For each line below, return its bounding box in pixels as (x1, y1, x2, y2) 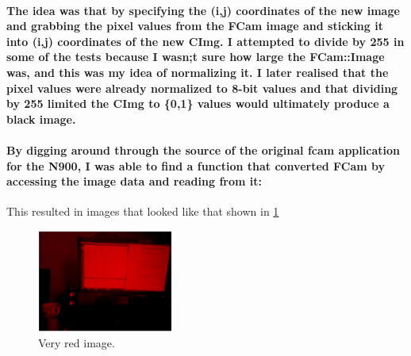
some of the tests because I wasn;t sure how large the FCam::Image (6, 48, 385, 65)
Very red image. (38, 334, 115, 350)
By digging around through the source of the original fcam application (6, 141, 400, 158)
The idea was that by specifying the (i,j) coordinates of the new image (6, 2, 400, 18)
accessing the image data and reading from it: (6, 173, 262, 189)
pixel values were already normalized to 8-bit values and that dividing (6, 79, 398, 96)
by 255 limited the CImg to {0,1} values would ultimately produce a (6, 95, 390, 112)
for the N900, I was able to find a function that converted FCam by (6, 157, 386, 174)
